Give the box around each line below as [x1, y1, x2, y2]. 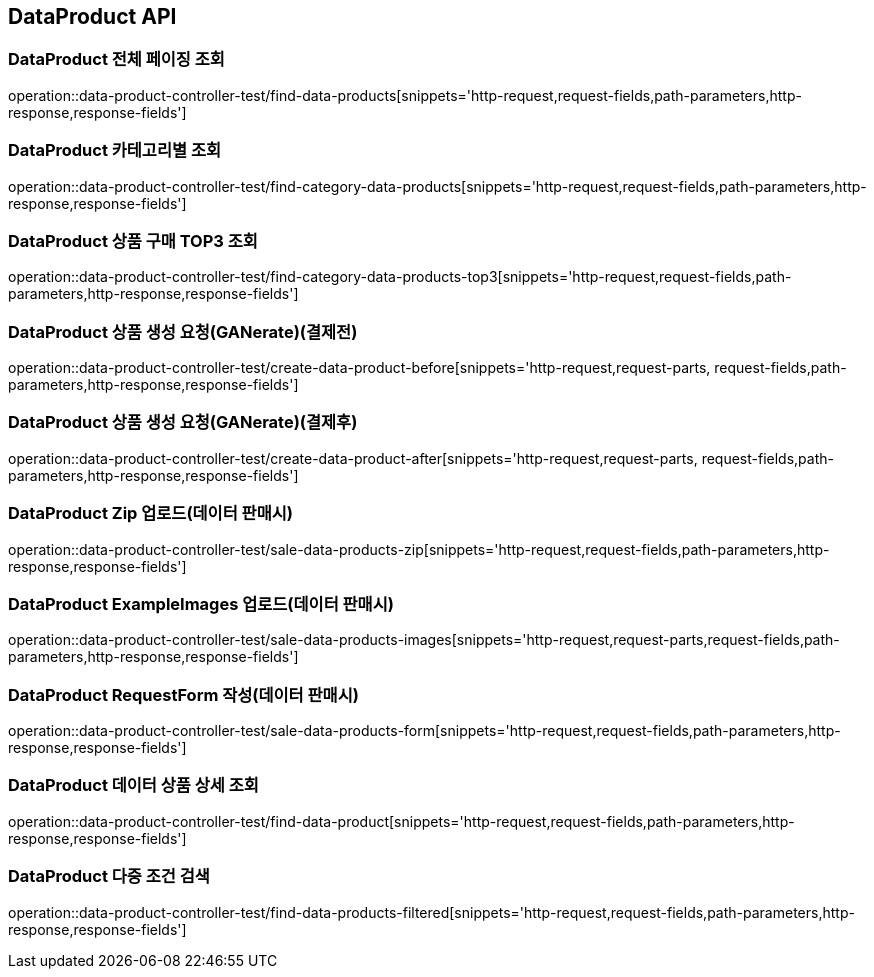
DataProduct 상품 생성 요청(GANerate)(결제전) [8, 321, 358, 342]
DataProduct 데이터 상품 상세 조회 [8, 775, 259, 796]
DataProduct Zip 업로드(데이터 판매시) [8, 503, 293, 524]
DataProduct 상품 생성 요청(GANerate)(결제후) [8, 412, 358, 433]
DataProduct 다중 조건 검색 [8, 866, 210, 887]
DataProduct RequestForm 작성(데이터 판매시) [8, 684, 359, 705]
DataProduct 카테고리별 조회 [8, 140, 221, 161]
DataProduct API [8, 4, 177, 29]
